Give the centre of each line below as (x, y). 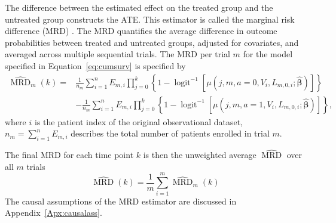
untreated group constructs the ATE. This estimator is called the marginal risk (150, 19)
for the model (268, 54)
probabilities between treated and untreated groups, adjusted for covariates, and (152, 42)
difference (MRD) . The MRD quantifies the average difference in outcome (141, 31)
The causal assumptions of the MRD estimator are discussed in (121, 201)
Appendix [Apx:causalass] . (54, 213)
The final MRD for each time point (69, 155)
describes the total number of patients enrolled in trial (170, 133)
